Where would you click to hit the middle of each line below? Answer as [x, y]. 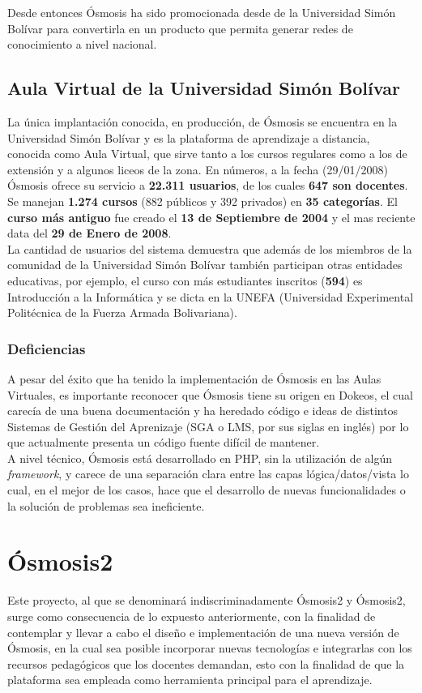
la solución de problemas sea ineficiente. [106, 505]
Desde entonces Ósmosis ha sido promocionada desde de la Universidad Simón [202, 12]
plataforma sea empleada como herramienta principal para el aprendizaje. [190, 680]
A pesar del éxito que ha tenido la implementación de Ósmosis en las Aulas [194, 378]
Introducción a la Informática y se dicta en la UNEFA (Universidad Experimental [211, 296]
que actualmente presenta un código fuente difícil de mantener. [164, 442]
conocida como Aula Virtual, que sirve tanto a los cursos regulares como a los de [207, 154]
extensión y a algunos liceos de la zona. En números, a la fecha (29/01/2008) [198, 169]
